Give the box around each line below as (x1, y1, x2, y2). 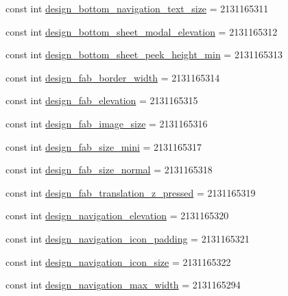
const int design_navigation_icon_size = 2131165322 (5, 254, 231, 269)
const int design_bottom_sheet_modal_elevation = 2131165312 (5, 24, 278, 38)
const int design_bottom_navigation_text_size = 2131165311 (5, 1, 269, 15)
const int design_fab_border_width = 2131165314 (5, 70, 220, 84)
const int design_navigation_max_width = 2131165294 (5, 277, 241, 292)
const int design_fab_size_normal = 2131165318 (5, 162, 213, 177)
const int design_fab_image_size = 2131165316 (5, 116, 208, 130)
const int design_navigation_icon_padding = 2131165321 (5, 231, 250, 245)
